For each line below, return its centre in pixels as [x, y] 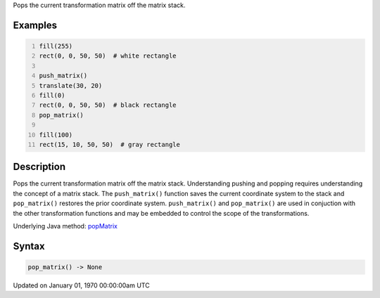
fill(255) [56, 46]
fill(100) [56, 135]
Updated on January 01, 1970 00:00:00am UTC [82, 285]
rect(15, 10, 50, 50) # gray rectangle [110, 144]
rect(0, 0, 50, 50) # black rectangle [108, 105]
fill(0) [52, 95]
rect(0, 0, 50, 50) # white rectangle [108, 56]
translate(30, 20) [71, 85]
